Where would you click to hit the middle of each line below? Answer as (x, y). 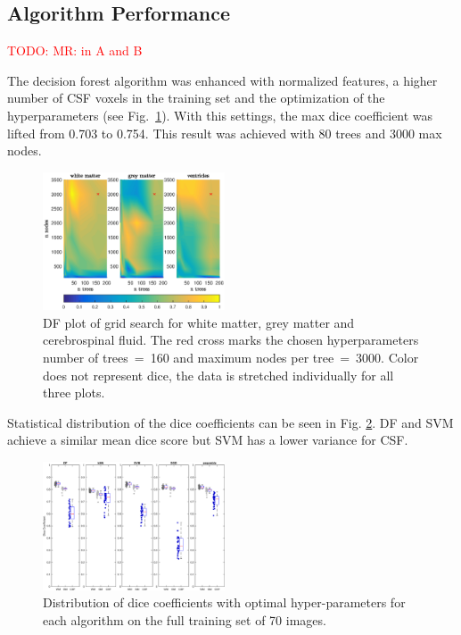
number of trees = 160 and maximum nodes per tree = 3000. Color (231, 357)
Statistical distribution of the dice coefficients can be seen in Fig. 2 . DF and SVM (230, 422)
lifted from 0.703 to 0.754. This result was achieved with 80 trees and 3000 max (225, 133)
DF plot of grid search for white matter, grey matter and (199, 322)
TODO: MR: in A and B (75, 50)
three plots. (74, 393)
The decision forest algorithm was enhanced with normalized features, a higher (222, 80)
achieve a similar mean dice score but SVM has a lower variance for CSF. (208, 440)
